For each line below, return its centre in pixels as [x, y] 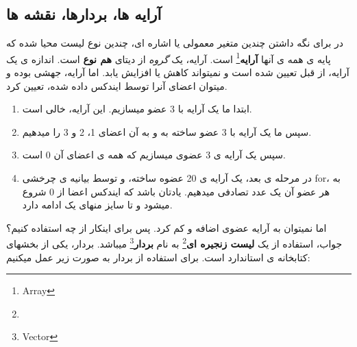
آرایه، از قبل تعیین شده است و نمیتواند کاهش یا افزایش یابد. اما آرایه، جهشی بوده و [178, 72]
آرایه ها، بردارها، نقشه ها [84, 14]
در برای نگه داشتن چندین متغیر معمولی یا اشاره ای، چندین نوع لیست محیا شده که [175, 43]
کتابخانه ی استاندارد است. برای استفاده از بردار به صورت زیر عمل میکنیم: [158, 257]
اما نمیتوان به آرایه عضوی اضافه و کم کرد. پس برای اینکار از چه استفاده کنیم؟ [167, 227]
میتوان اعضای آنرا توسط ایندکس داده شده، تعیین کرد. [117, 85]
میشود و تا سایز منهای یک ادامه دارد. [97, 205]
